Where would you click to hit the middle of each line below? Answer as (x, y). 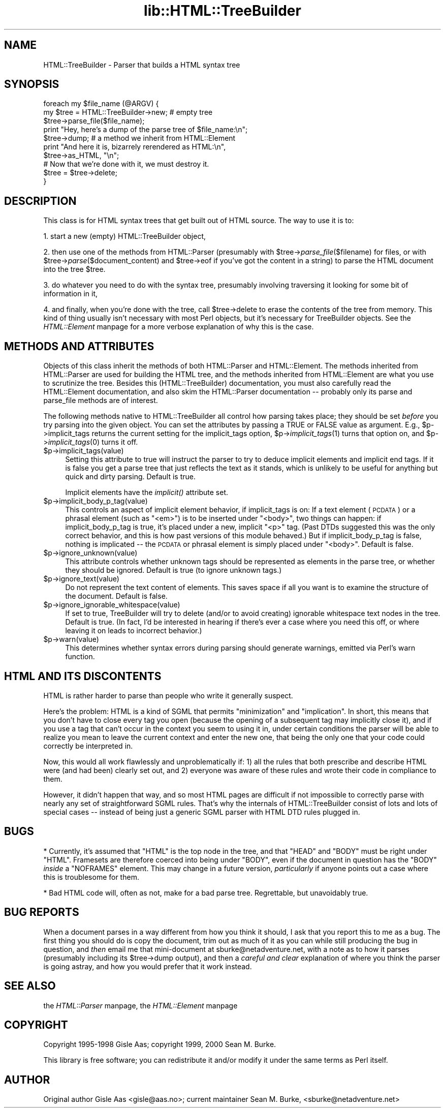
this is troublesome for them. (91, 877)
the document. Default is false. (116, 596)
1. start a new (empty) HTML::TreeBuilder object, (125, 236)
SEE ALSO (30, 986)
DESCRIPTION (40, 201)
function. (80, 657)
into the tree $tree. (74, 269)
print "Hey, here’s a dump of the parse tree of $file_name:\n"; (146, 130)
